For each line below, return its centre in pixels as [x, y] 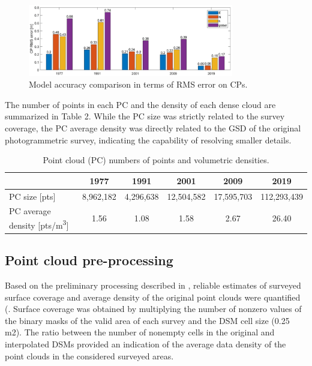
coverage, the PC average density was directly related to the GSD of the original [153, 127]
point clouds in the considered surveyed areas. [89, 355]
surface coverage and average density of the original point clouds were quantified [153, 297]
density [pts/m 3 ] [39, 224]
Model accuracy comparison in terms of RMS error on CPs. [138, 84]
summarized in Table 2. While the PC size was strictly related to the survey [145, 116]
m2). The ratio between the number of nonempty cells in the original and [140, 332]
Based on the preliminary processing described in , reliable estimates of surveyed [153, 285]
